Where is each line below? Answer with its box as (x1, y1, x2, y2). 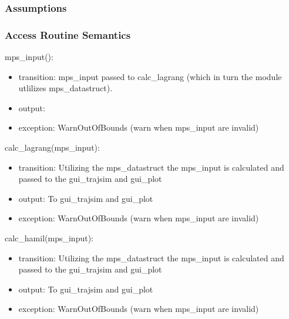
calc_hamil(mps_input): (5, 232, 93, 244)
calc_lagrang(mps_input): (5, 141, 100, 154)
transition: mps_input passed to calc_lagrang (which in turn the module (18, 70, 282, 82)
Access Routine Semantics (5, 27, 131, 42)
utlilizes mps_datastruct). (18, 82, 113, 94)
